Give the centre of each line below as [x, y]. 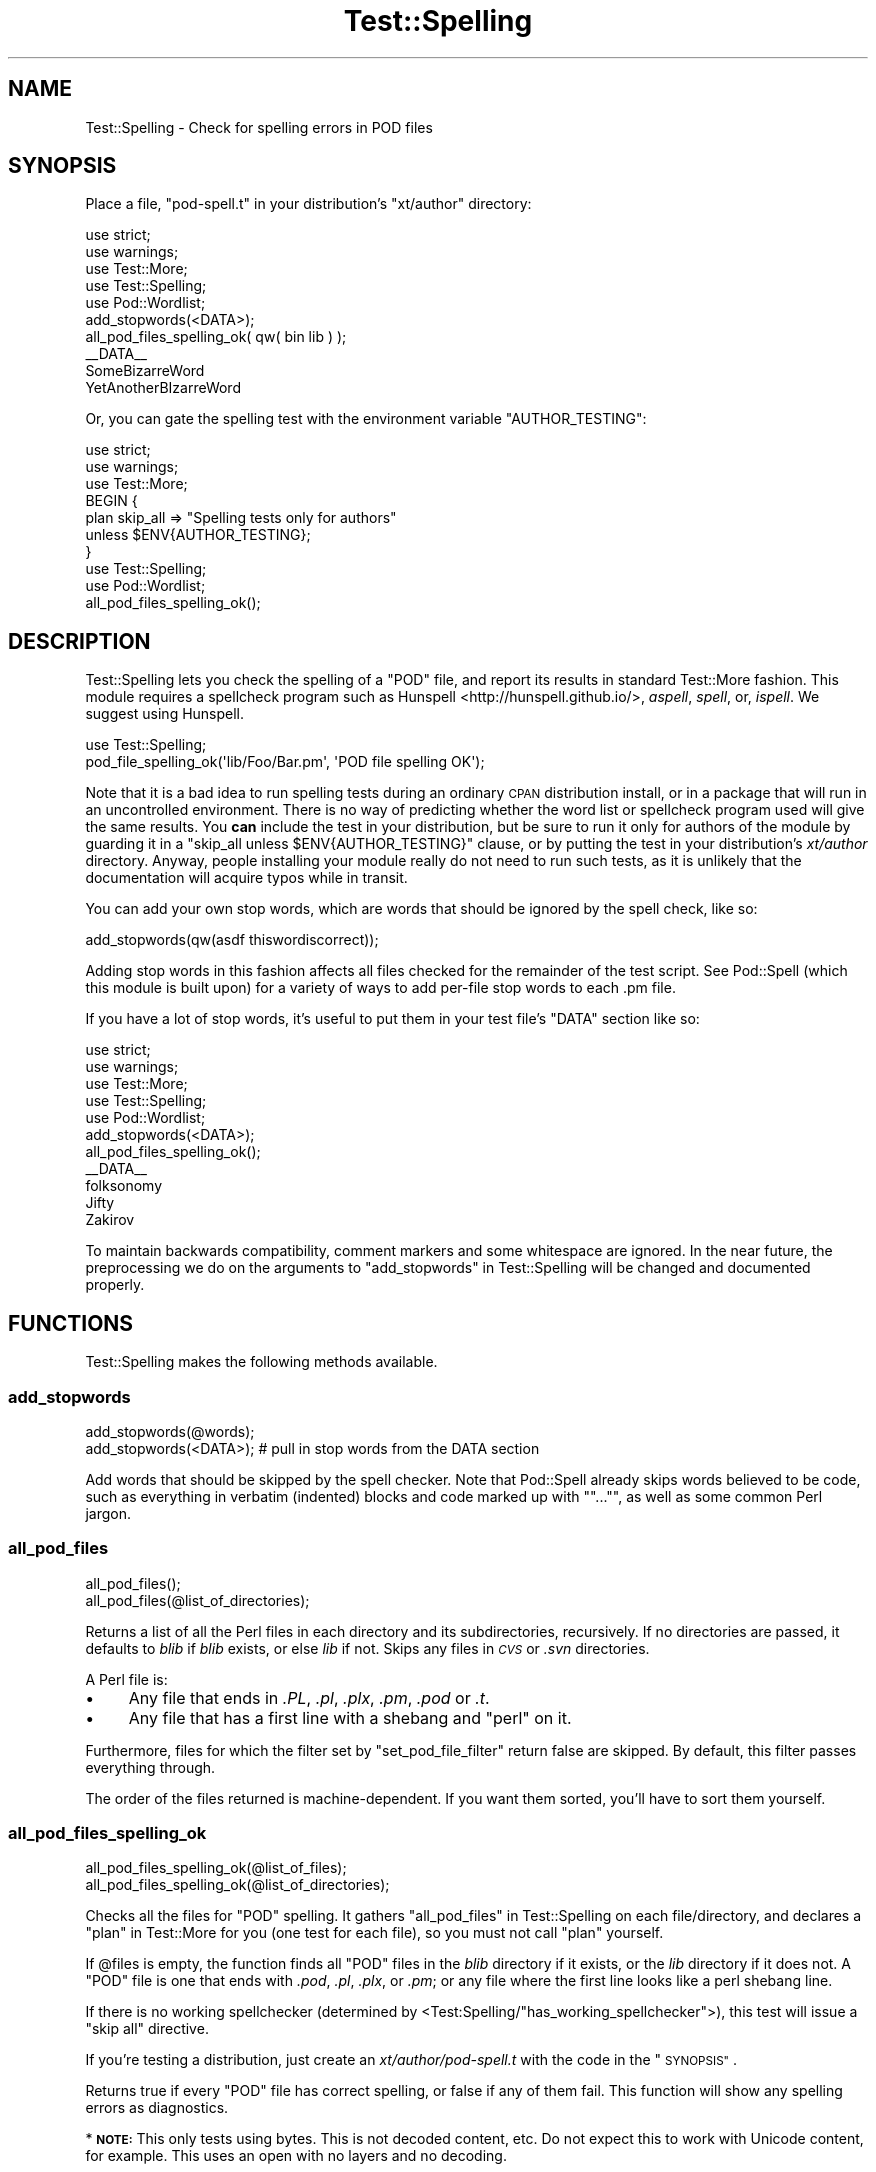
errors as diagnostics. [157, 2108]
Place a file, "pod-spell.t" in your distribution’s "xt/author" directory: [308, 204]
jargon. [108, 1513]
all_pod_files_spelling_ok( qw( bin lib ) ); [216, 337]
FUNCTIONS [71, 1323]
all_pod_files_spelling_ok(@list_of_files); [216, 1868]
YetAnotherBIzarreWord [163, 388]
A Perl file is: [126, 1679]
